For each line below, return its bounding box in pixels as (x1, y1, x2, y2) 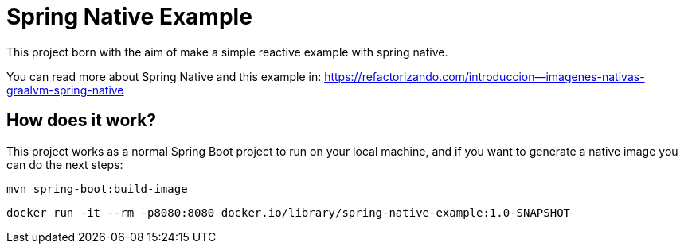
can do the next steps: (6, 157, 123, 171)
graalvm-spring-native (6, 83, 124, 97)
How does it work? (6, 110, 157, 131)
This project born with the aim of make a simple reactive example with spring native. (6, 44, 448, 59)
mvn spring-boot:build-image (6, 182, 188, 195)
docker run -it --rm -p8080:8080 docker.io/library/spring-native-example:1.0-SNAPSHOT (6, 206, 571, 219)
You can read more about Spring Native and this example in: (6, 69, 322, 83)
